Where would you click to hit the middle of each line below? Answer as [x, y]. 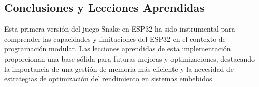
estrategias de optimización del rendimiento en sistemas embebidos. [109, 79]
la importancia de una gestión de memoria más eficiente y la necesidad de [119, 68]
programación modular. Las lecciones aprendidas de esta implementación [118, 49]
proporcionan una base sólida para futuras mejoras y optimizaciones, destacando [130, 58]
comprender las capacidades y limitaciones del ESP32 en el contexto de [115, 38]
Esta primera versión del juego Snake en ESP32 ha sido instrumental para [120, 29]
